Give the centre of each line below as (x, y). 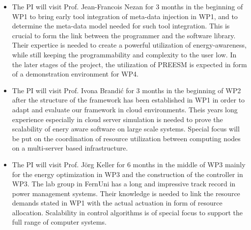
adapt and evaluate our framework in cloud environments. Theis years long (125, 109)
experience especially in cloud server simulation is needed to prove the (117, 119)
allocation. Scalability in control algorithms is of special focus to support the (127, 212)
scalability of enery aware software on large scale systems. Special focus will (126, 129)
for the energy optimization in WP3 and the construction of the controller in (127, 174)
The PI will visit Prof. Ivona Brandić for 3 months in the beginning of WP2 (126, 90)
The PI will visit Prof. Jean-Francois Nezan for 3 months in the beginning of (127, 6)
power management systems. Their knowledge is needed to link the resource (126, 193)
